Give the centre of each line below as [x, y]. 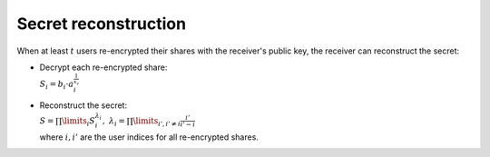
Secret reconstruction [101, 24]
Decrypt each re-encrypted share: [103, 67]
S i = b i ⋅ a [57, 84]
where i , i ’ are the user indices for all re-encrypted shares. [149, 137]
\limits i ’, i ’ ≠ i [157, 122]
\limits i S [78, 122]
